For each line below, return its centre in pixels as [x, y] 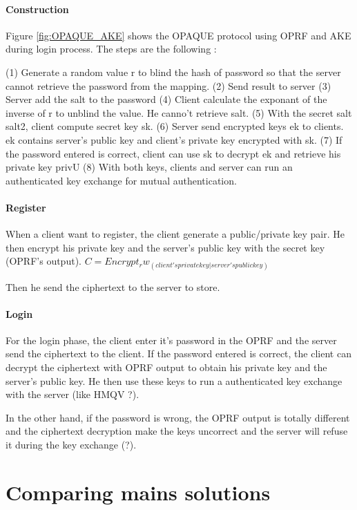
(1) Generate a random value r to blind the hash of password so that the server [173, 72]
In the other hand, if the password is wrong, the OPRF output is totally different [178, 417]
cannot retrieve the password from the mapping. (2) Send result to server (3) [168, 85]
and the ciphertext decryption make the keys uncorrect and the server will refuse [177, 431]
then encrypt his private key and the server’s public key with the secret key [165, 247]
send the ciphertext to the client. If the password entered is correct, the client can [178, 353]
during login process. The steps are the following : [111, 49]
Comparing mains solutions [138, 492]
